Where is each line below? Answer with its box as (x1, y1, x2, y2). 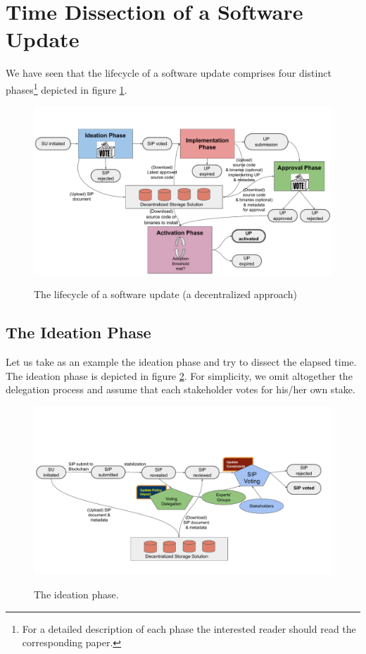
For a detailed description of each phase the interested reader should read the (22, 621, 356, 636)
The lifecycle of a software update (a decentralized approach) (34, 287, 297, 302)
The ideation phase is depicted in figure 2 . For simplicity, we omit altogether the (6, 368, 353, 383)
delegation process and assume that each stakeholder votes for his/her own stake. (6, 382, 355, 397)
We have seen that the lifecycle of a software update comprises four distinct (6, 66, 332, 80)
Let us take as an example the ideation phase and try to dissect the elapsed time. (6, 354, 357, 369)
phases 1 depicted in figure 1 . (6, 80, 127, 97)
